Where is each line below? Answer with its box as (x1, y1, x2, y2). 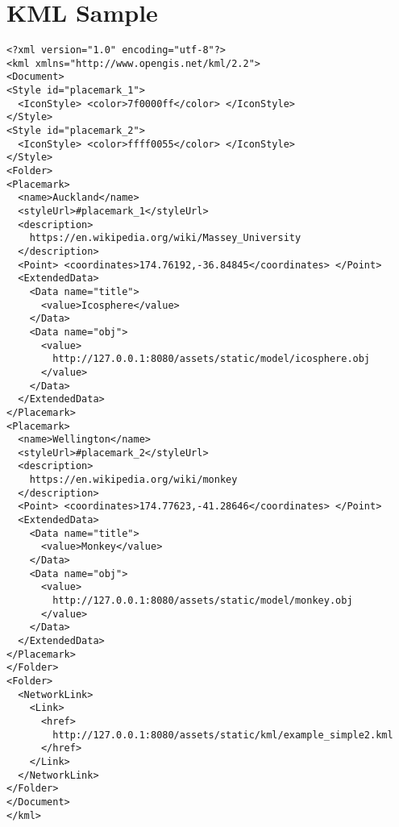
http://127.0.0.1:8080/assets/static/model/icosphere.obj (52, 353, 371, 365)
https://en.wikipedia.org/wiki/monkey (29, 474, 238, 486)
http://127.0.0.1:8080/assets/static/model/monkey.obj (52, 595, 353, 607)
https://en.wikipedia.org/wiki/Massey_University (29, 232, 301, 244)
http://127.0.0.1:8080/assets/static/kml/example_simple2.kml (52, 729, 393, 741)
